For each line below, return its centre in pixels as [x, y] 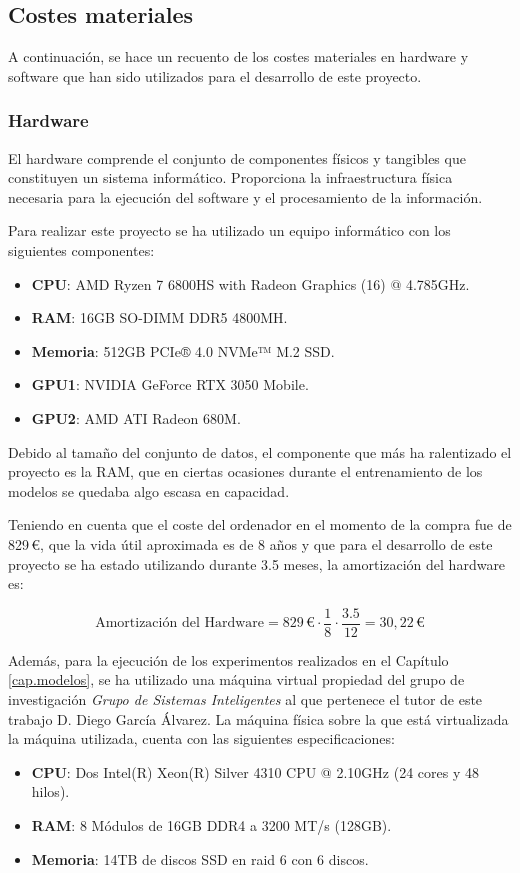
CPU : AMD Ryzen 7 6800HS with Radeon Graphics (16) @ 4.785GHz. [250, 283]
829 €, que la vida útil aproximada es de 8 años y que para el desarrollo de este [250, 543]
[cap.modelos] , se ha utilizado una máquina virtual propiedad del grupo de [236, 679]
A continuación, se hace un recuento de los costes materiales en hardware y [238, 56]
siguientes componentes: [81, 249]
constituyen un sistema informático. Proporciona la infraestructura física [230, 177]
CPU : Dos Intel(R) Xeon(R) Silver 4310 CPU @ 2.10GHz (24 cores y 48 [255, 771]
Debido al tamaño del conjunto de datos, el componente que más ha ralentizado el [260, 451]
